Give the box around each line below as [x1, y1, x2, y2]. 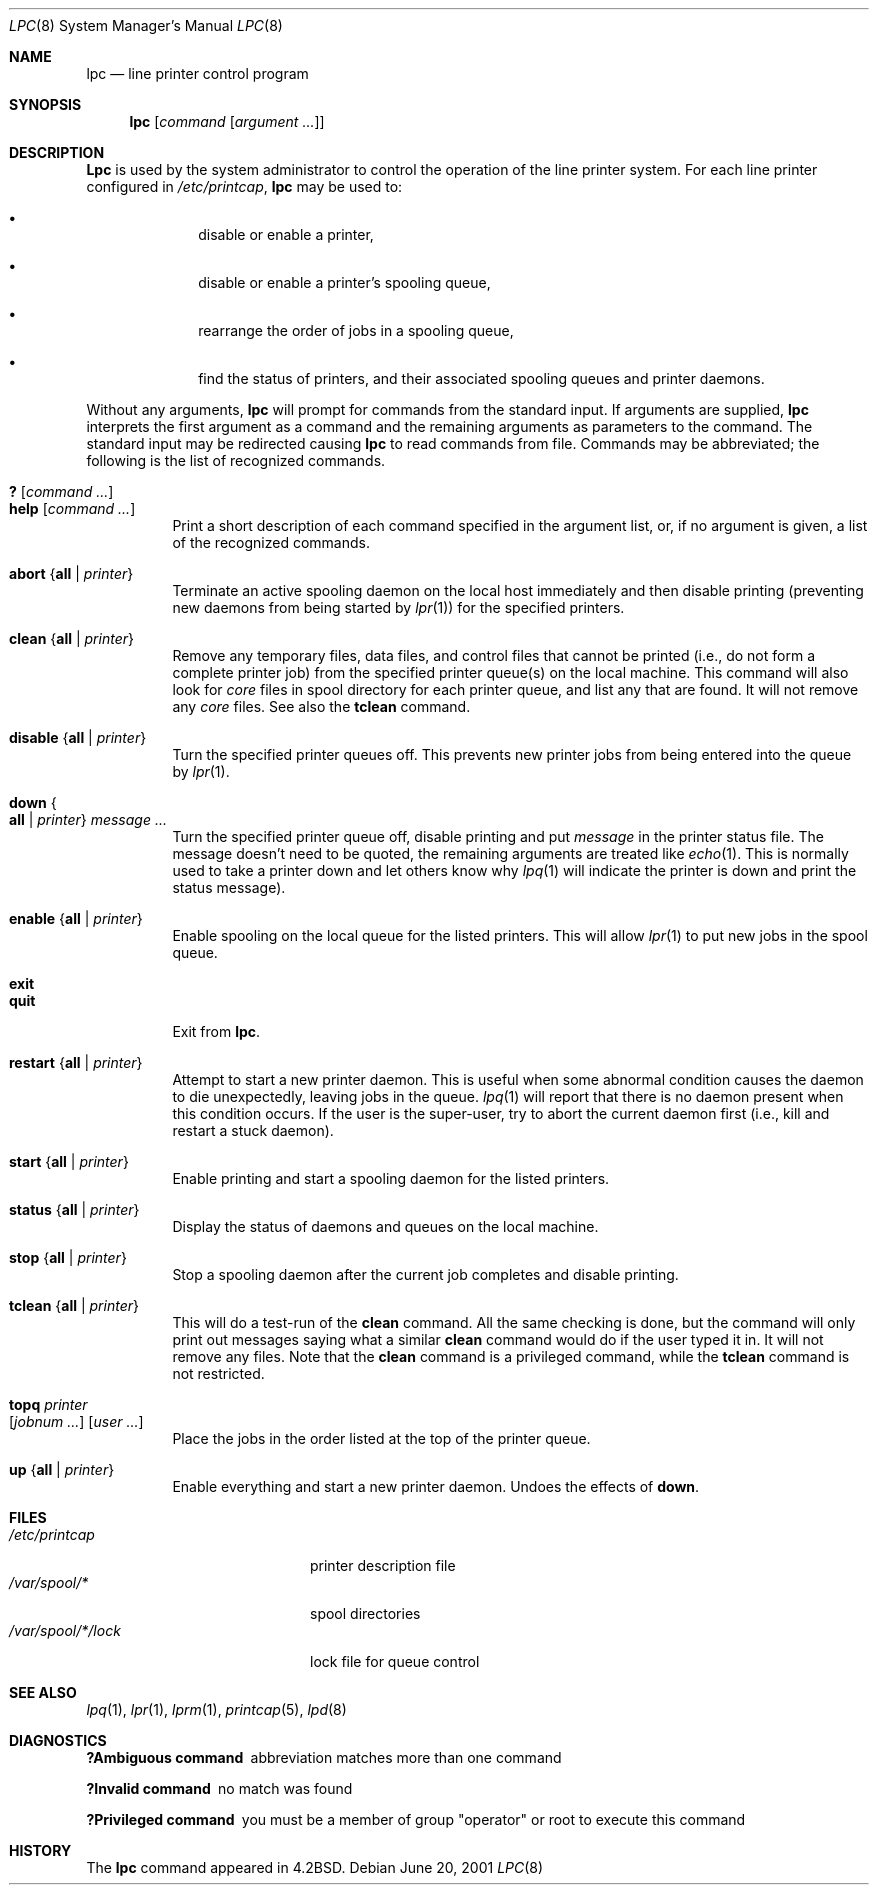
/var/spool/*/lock [9, 1622, 121, 1639]
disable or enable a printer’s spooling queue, [198, 274, 491, 291]
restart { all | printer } [9, 1054, 143, 1071]
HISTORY [9, 1842, 72, 1859]
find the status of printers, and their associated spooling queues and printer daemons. [198, 370, 765, 387]
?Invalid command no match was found [86, 1780, 353, 1797]
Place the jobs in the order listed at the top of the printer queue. [172, 1430, 591, 1447]
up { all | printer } [9, 1461, 115, 1478]
